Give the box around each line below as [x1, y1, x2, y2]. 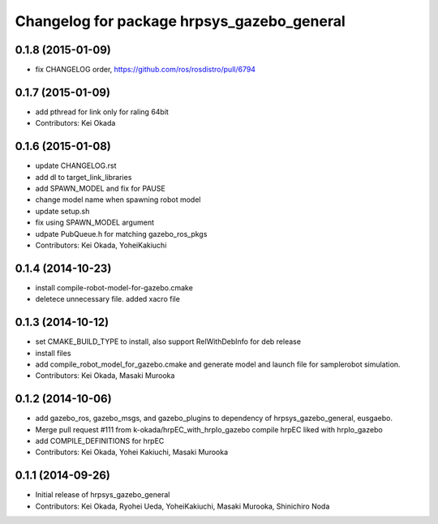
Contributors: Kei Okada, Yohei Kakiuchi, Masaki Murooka [35, 447, 229, 457]
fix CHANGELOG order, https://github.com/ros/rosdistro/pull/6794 [35, 65, 255, 75]
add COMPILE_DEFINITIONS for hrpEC [35, 436, 165, 446]
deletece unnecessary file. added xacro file [35, 294, 180, 304]
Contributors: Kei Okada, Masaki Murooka [35, 371, 175, 380]
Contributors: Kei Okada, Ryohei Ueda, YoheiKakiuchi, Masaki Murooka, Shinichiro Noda [35, 501, 330, 511]
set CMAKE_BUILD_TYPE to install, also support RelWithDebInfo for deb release [35, 337, 302, 346]
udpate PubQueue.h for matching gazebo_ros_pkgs [35, 229, 208, 238]
